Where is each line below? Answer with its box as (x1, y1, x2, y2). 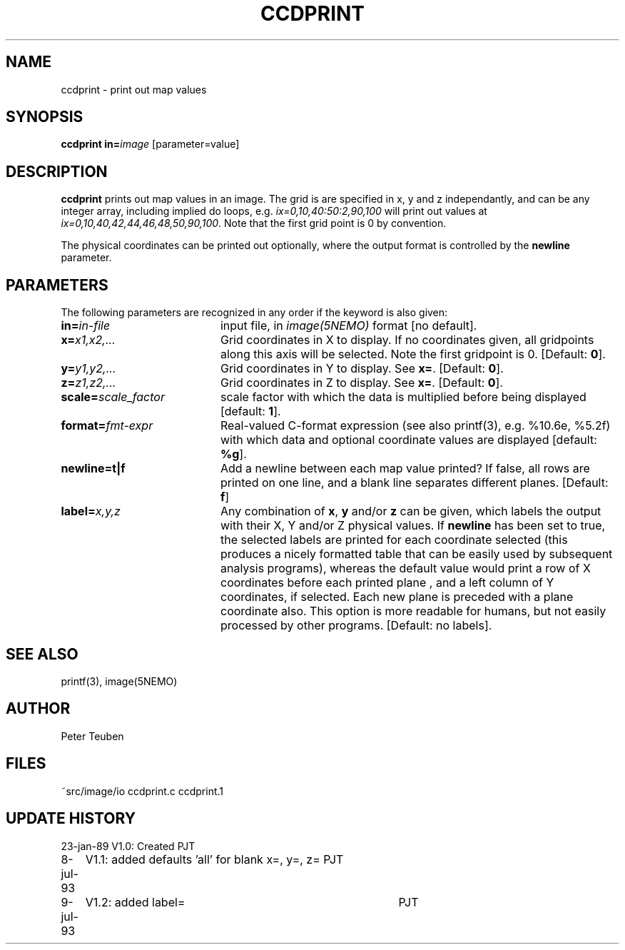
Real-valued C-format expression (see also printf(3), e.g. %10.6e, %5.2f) (220, 418, 611, 433)
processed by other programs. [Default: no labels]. (220, 618, 492, 633)
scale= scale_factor (61, 390, 165, 405)
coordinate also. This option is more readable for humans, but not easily (220, 604, 606, 619)
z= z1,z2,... (61, 375, 116, 390)
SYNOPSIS (6, 108, 83, 126)
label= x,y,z (61, 504, 121, 519)
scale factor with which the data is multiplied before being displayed (220, 390, 586, 405)
